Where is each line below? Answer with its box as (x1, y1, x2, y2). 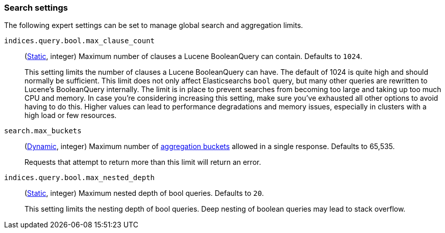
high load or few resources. (24, 111, 117, 120)
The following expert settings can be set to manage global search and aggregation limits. (4, 21, 303, 30)
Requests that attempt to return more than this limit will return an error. (24, 158, 261, 167)
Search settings (4, 3, 68, 13)
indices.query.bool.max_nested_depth (4, 173, 155, 182)
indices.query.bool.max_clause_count (4, 37, 155, 45)
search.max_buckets (4, 127, 82, 135)
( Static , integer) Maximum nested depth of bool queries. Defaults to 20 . (24, 189, 264, 198)
